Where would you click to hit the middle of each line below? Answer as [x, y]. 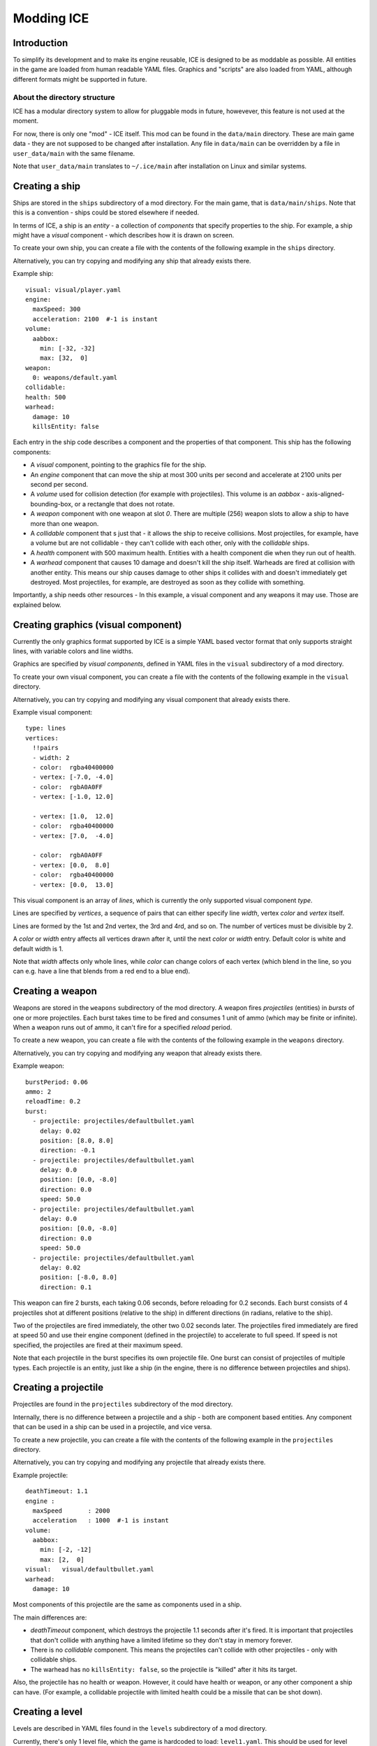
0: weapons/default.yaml [75, 378]
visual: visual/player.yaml [73, 289]
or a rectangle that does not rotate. [124, 504]
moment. [25, 121]
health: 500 [46, 397]
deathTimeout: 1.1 [57, 1491]
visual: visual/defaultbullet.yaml [90, 1569]
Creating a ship [47, 186]
